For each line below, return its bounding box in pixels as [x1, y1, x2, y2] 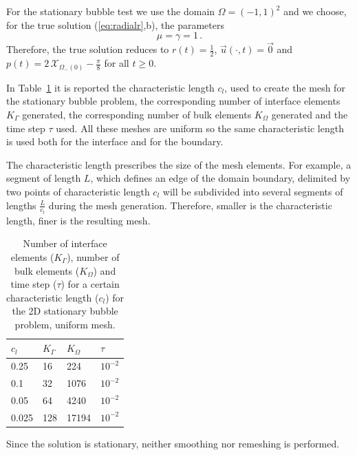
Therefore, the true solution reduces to [6, 42, 169, 56]
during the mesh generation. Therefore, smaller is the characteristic [48, 198, 332, 212]
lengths [6, 198, 36, 212]
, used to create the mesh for [224, 80, 345, 94]
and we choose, [283, 4, 347, 18]
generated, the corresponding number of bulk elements [22, 107, 252, 121]
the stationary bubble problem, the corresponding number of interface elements [6, 94, 340, 108]
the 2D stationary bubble [12, 304, 118, 318]
